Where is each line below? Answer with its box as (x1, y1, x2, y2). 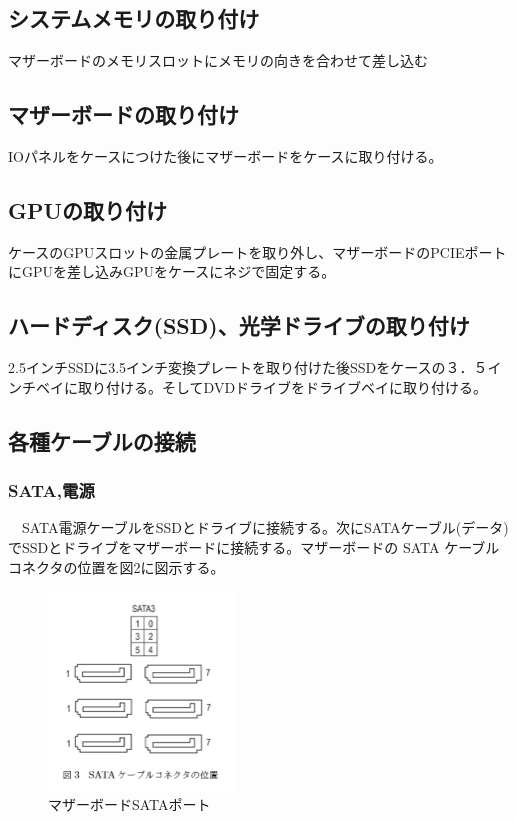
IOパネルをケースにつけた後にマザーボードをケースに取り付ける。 (8, 146, 443, 166)
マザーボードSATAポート (48, 794, 211, 815)
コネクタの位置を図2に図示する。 (8, 556, 225, 577)
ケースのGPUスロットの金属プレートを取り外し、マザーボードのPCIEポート (8, 241, 507, 262)
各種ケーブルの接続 (8, 425, 196, 456)
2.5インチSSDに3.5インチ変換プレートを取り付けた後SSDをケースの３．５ (8, 357, 488, 378)
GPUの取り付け (8, 194, 168, 225)
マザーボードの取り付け (8, 99, 239, 130)
